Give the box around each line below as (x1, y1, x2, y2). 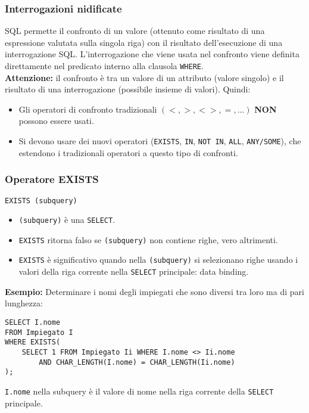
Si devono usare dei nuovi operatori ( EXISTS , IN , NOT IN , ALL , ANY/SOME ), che (18, 135, 301, 147)
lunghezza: (5, 297, 43, 309)
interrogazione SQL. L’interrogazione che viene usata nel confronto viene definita (5, 48, 299, 60)
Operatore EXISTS (5, 172, 99, 187)
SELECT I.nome (5, 318, 61, 327)
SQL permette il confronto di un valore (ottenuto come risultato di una (5, 24, 265, 37)
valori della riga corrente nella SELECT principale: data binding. (18, 265, 249, 278)
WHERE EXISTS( (5, 338, 61, 347)
